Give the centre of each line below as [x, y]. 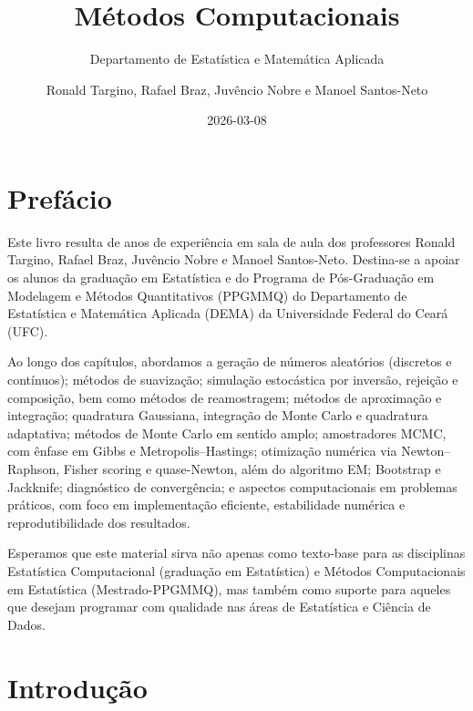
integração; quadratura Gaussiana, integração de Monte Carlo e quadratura [218, 415]
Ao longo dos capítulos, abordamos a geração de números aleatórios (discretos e [230, 361]
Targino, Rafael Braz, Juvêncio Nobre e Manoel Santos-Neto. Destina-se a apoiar [234, 259]
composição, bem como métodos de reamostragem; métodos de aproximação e [225, 397]
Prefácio [60, 197]
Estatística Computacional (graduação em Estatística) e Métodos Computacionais [236, 570]
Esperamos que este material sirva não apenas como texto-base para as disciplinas [236, 553]
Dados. [26, 624]
